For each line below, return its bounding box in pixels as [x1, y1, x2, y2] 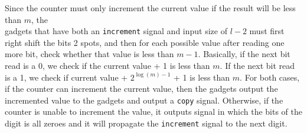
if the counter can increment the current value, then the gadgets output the [5, 82, 278, 95]
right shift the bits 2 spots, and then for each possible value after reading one [5, 36, 285, 48]
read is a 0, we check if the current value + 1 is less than [5, 59, 210, 72]
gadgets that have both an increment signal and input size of [5, 25, 227, 37]
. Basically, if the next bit [198, 48, 290, 60]
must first [249, 25, 285, 37]
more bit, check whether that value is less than [5, 48, 174, 60]
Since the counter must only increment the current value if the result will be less [5, 2, 296, 14]
